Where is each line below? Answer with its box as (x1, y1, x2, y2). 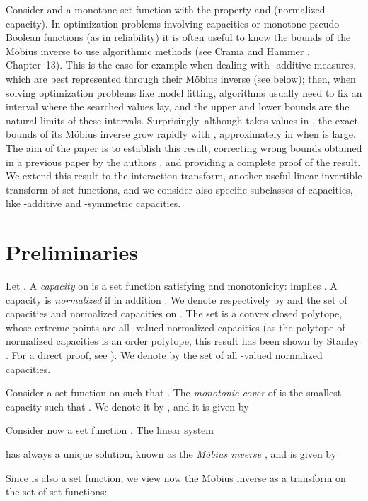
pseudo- (309, 16, 343, 30)
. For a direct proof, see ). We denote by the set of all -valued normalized (6, 348, 323, 362)
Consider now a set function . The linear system (6, 423, 214, 437)
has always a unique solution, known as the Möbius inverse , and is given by (6, 446, 337, 461)
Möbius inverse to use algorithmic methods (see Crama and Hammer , (6, 43, 310, 58)
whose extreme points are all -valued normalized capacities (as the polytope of (6, 319, 345, 334)
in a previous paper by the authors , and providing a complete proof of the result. (6, 154, 361, 169)
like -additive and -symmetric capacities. (6, 196, 181, 211)
